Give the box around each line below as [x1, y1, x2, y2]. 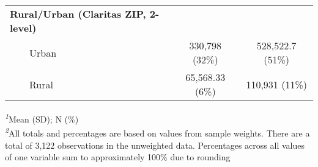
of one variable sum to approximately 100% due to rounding [5, 151, 231, 163]
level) [10, 21, 37, 35]
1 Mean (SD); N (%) [5, 111, 79, 125]
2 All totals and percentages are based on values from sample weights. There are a [5, 125, 310, 139]
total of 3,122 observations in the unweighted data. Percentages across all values [5, 138, 305, 151]
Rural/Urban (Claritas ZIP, [10, 7, 146, 21]
